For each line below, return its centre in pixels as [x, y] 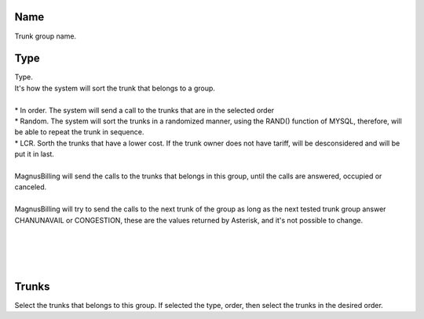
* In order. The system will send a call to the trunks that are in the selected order [144, 110]
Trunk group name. [46, 36]
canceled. [31, 187]
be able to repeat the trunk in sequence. [79, 132]
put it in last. [35, 154]
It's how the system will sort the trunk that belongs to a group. [115, 88]
